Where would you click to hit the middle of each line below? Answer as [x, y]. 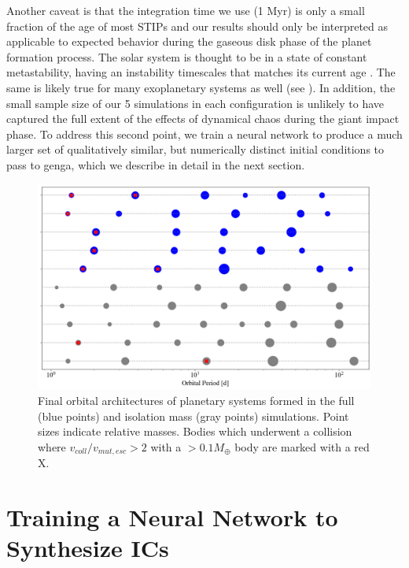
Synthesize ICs [88, 548]
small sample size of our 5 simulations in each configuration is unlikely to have [195, 103]
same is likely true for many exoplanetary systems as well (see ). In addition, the [201, 87]
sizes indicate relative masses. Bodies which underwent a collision [195, 431]
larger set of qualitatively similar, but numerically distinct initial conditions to [195, 149]
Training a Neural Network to [172, 517]
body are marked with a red [302, 446]
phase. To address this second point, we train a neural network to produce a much [204, 134]
